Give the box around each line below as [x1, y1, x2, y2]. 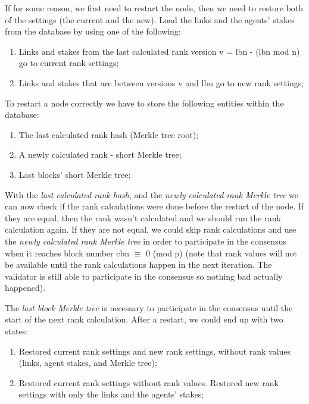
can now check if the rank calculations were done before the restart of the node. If [5, 200, 304, 212]
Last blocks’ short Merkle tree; [18, 168, 131, 180]
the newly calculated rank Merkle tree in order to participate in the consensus [5, 234, 286, 247]
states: [5, 325, 29, 337]
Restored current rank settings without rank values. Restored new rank [18, 376, 279, 389]
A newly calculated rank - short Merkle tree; [18, 148, 182, 161]
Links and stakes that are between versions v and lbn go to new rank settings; [18, 76, 304, 89]
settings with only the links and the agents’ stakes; [18, 388, 204, 400]
